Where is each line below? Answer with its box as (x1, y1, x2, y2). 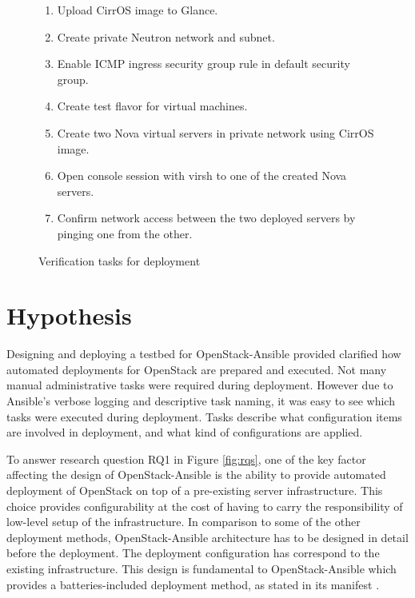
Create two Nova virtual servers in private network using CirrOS (57, 124, 374, 141)
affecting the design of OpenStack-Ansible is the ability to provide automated (6, 466, 386, 483)
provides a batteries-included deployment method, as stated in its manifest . (6, 576, 380, 592)
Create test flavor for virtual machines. (57, 98, 248, 114)
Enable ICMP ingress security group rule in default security (57, 55, 350, 72)
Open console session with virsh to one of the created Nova (57, 167, 347, 184)
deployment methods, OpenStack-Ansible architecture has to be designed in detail (6, 528, 409, 545)
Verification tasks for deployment (38, 252, 201, 269)
